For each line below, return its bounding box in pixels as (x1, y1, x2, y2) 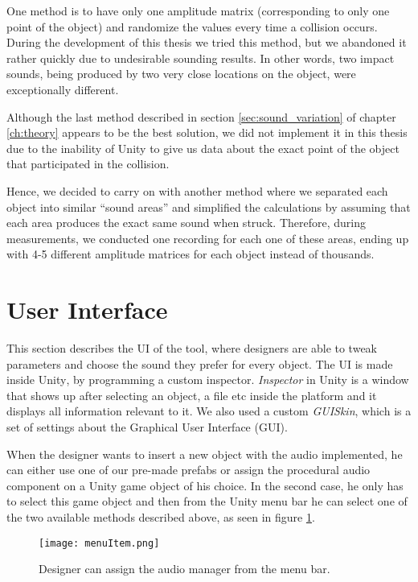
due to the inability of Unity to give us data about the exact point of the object (6, 139, 400, 156)
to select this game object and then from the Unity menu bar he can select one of (6, 493, 408, 510)
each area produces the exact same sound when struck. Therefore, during (6, 214, 366, 231)
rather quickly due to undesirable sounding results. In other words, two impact (6, 49, 395, 66)
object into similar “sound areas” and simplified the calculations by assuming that (6, 198, 411, 215)
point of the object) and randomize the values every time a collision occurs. (6, 18, 378, 35)
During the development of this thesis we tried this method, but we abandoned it (6, 34, 407, 51)
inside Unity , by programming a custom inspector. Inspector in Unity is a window (6, 371, 409, 388)
